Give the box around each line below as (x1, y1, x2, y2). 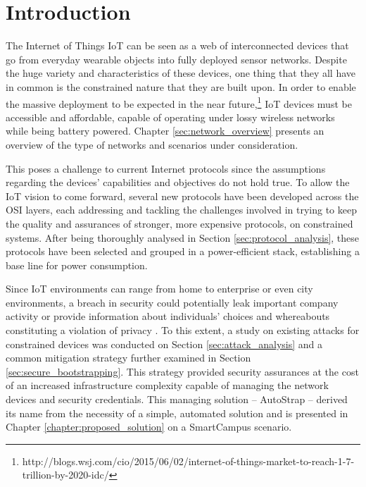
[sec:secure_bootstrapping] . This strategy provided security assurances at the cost (6, 364, 359, 378)
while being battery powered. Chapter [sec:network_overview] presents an (6, 123, 324, 138)
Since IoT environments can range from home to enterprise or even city (6, 281, 313, 296)
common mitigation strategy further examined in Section (6, 350, 251, 365)
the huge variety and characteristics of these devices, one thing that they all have (6, 66, 355, 80)
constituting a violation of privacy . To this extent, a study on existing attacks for (6, 323, 360, 338)
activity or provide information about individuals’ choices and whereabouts (6, 309, 330, 323)
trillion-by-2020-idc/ (22, 467, 109, 482)
